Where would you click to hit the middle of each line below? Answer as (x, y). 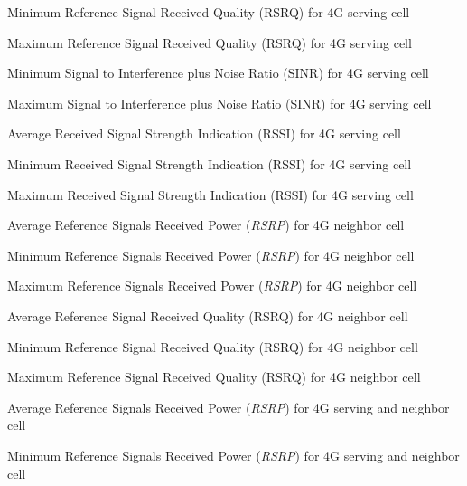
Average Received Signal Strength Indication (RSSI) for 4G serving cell (204, 133)
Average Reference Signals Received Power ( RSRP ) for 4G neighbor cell (206, 225)
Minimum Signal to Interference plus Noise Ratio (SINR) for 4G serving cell (218, 73)
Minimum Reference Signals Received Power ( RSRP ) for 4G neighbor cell (211, 255)
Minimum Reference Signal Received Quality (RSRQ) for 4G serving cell (209, 12)
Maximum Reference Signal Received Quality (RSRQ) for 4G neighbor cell (214, 377)
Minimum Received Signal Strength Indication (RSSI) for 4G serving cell (210, 163)
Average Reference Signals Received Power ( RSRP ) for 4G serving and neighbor (229, 407)
